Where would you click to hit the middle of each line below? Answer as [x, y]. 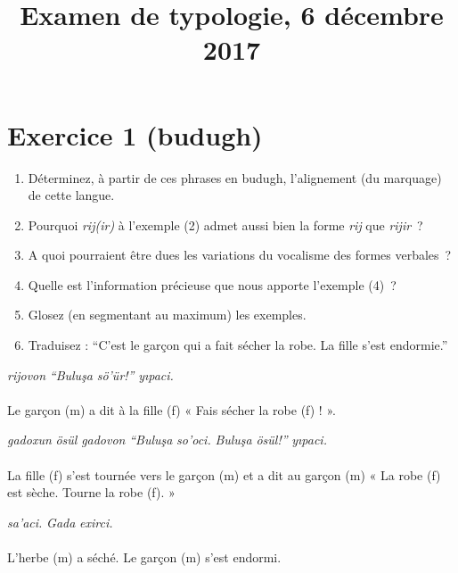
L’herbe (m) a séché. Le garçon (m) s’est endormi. [144, 557]
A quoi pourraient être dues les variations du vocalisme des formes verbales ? [240, 255]
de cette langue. [71, 195]
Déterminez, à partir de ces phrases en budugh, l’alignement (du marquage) [235, 177]
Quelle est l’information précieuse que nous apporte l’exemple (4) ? [212, 284]
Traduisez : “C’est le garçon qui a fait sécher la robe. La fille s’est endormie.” [238, 345]
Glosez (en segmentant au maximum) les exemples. [167, 315]
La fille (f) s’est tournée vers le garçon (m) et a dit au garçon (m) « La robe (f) [224, 474]
